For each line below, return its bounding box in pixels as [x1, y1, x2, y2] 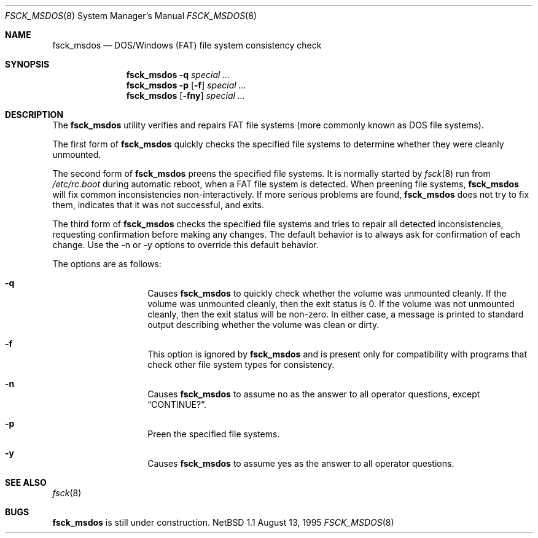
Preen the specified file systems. [147, 429, 280, 439]
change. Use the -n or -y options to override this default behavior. [52, 240, 319, 250]
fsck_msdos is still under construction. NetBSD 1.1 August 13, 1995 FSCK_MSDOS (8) [52, 517, 394, 528]
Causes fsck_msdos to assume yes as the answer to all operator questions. [147, 458, 454, 469]
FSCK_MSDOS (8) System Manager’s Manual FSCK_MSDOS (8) [5, 10, 257, 21]
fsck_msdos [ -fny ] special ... [126, 90, 245, 101]
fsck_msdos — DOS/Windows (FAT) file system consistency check [52, 40, 322, 50]
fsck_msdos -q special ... [126, 69, 230, 80]
